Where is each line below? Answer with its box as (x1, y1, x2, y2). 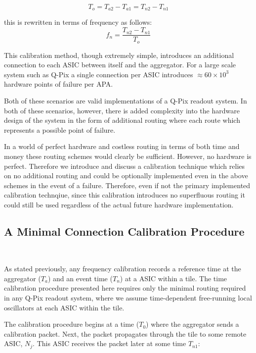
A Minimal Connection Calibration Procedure (4, 223, 245, 239)
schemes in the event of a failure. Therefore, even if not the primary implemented (4, 180, 251, 190)
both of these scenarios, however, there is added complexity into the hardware (4, 105, 240, 115)
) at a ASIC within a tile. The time (120, 273, 227, 283)
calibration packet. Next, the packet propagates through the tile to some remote (4, 328, 247, 339)
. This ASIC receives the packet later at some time (33, 338, 186, 349)
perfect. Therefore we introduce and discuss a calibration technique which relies (4, 160, 245, 171)
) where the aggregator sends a (146, 319, 239, 329)
